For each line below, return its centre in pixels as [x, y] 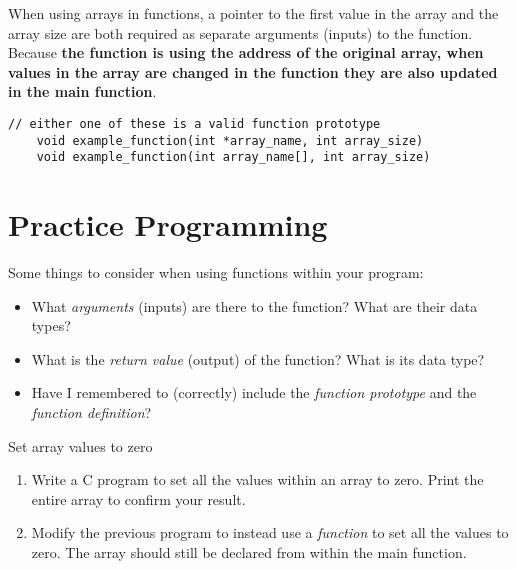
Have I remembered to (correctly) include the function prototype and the [254, 392]
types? [51, 325]
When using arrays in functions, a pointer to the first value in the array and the [253, 13]
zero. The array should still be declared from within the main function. [249, 552]
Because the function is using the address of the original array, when [246, 52]
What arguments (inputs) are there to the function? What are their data [254, 305]
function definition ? [91, 412]
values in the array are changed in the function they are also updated [253, 71]
